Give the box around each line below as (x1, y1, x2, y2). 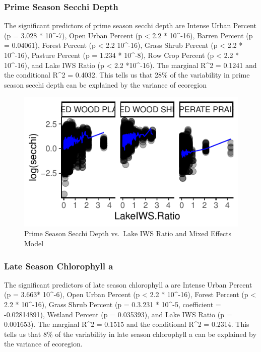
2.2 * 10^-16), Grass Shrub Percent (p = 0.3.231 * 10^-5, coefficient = (4, 299, 221, 310)
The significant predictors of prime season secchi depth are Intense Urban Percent (4, 20, 256, 31)
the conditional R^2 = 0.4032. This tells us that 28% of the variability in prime (4, 69, 250, 80)
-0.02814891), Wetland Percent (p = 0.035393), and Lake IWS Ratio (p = (4, 309, 232, 319)
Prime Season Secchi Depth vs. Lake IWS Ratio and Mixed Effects (24, 228, 232, 239)
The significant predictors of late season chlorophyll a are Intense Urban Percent (4, 279, 252, 290)
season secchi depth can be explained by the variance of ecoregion (4, 79, 207, 90)
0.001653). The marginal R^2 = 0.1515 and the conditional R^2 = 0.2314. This (4, 319, 249, 329)
